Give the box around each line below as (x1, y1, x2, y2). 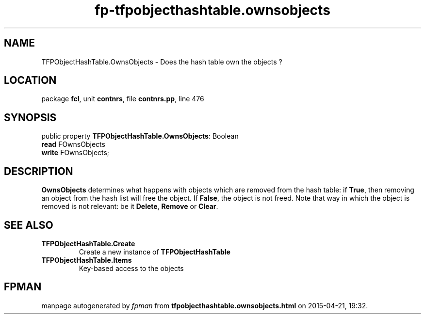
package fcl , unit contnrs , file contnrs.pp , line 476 (41, 95, 204, 103)
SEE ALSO (4, 219, 53, 231)
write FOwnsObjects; (41, 148, 110, 157)
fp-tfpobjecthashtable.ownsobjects (95, 2, 330, 18)
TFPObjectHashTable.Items (41, 255, 132, 264)
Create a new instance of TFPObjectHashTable (79, 247, 230, 256)
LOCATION (4, 74, 57, 87)
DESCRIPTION (4, 165, 73, 177)
